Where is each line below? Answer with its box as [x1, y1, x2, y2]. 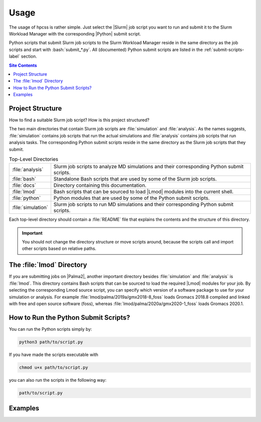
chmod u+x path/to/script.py [19, 364, 88, 370]
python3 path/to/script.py [19, 339, 83, 344]
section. [21, 53, 37, 59]
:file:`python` [12, 195, 41, 201]
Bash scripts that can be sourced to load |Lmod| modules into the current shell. [53, 188, 234, 195]
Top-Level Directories [9, 156, 58, 162]
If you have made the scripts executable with [9, 352, 99, 357]
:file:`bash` [12, 176, 36, 182]
